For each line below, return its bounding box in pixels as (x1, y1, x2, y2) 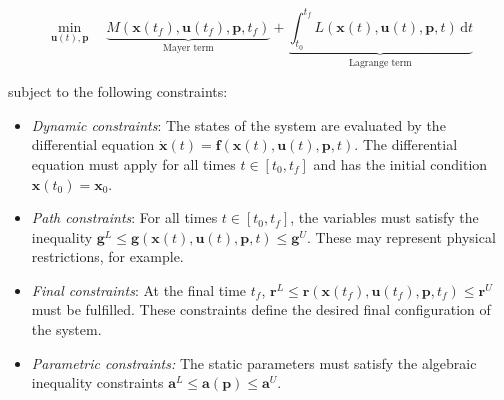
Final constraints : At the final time (31, 279, 247, 300)
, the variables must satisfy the (290, 207, 479, 228)
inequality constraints (31, 372, 164, 393)
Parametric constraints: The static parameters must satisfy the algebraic (31, 352, 477, 373)
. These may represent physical (306, 226, 496, 247)
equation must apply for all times (31, 153, 236, 174)
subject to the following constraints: (8, 81, 228, 102)
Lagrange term (348, 57, 412, 68)
